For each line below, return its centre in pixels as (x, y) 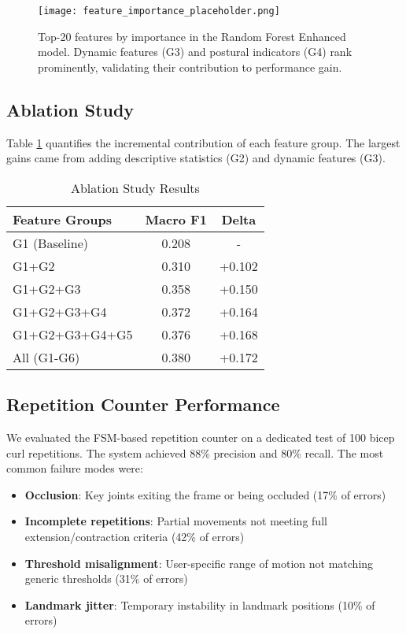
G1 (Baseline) (50, 243)
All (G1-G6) (46, 357)
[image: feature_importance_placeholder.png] (159, 11)
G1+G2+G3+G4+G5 (73, 334)
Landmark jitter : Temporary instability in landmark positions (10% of (200, 604)
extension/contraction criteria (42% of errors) (135, 536)
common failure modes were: (75, 468)
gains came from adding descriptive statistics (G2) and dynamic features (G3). (196, 158)
